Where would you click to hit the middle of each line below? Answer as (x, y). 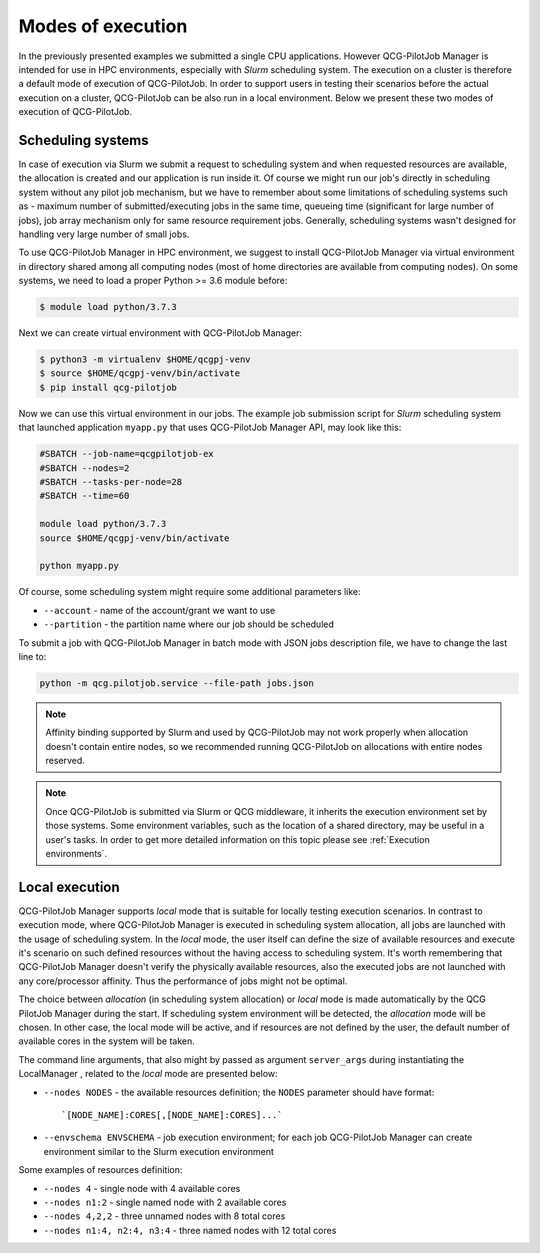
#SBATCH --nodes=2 (84, 468)
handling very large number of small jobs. (104, 234)
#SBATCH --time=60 (84, 496)
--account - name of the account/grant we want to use (159, 610)
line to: (32, 656)
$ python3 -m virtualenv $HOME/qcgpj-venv (145, 359)
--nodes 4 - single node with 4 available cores (142, 1188)
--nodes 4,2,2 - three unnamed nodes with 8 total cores (164, 1216)
